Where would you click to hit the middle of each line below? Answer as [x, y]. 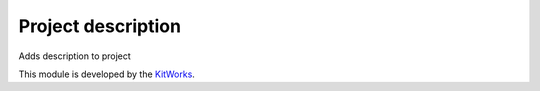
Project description [100, 26]
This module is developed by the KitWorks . [106, 74]
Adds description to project [75, 56]
